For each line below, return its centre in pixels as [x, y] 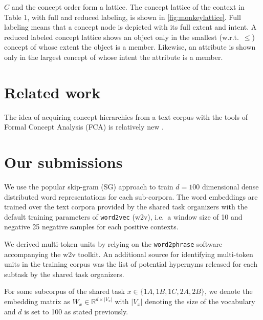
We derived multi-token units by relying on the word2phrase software [113, 244]
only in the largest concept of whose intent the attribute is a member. [114, 57]
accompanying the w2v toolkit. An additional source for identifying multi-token [129, 254]
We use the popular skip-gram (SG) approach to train [89, 186]
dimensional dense [230, 186]
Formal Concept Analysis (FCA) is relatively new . [84, 127]
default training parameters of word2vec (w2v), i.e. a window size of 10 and [123, 216]
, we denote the [228, 291]
